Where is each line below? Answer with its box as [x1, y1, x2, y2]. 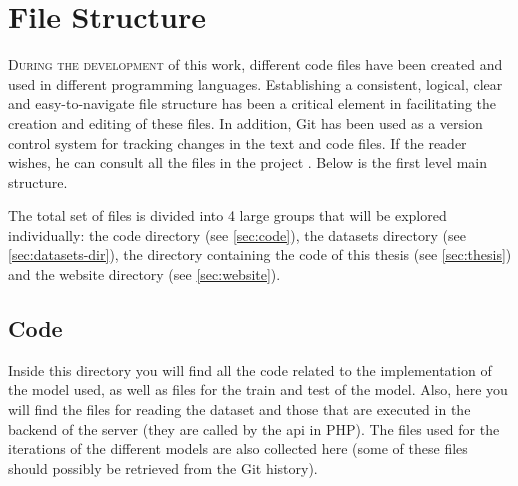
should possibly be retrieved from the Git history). [8, 457, 318, 478]
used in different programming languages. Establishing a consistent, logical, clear [8, 73, 503, 94]
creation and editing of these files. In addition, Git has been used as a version [8, 112, 483, 133]
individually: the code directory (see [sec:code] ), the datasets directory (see [8, 224, 466, 245]
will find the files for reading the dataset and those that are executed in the [8, 399, 471, 420]
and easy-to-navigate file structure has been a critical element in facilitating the [8, 93, 496, 114]
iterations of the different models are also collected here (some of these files [8, 438, 468, 459]
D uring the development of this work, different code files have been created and [8, 54, 503, 75]
